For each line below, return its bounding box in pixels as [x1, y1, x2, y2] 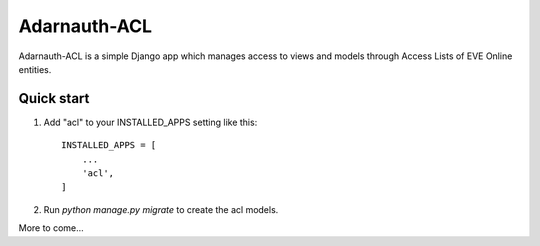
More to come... [18, 222, 84, 234]
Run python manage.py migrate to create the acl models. [43, 203, 279, 215]
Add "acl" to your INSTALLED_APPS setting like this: [43, 116, 258, 128]
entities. [18, 63, 52, 75]
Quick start [18, 90, 90, 107]
